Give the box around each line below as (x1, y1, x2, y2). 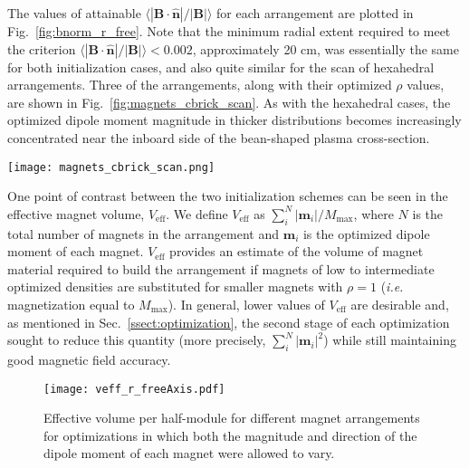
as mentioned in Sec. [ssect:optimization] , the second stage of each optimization (7, 312, 450, 331)
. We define (166, 204, 228, 223)
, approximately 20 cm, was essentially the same (192, 39, 459, 58)
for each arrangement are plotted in (216, 4, 414, 22)
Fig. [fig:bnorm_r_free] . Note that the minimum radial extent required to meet (7, 22, 451, 40)
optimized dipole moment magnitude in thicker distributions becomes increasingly (7, 110, 462, 129)
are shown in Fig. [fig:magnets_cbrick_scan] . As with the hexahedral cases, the (7, 92, 451, 111)
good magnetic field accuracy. (7, 349, 171, 368)
